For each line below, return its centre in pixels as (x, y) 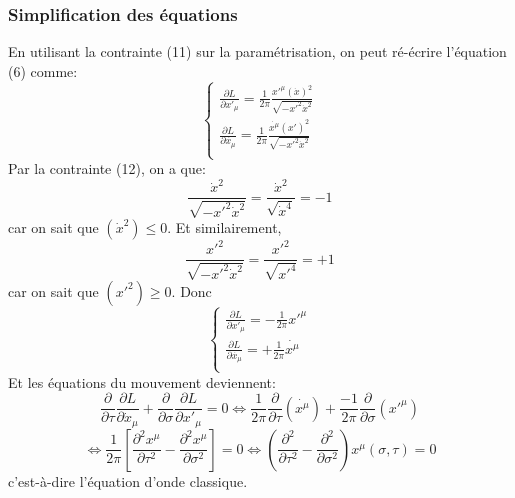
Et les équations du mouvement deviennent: (142, 381)
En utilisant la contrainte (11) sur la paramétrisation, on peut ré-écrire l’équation (257, 51)
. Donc (191, 290)
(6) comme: (43, 70)
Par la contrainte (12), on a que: (107, 168)
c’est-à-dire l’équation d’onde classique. (128, 480)
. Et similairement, (224, 226)
